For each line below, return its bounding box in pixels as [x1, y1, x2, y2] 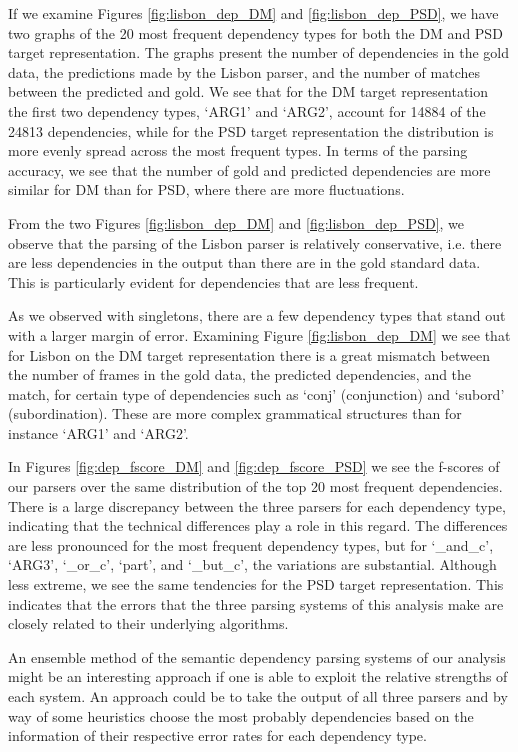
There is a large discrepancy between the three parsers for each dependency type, [8, 495, 506, 516]
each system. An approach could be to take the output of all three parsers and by [8, 686, 508, 706]
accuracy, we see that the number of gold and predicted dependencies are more [8, 159, 491, 180]
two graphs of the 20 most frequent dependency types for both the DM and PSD [8, 22, 503, 43]
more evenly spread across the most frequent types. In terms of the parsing [8, 140, 468, 161]
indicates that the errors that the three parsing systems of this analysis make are [8, 593, 504, 614]
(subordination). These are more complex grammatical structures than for [8, 403, 462, 424]
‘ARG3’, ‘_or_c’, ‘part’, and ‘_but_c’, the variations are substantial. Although [8, 554, 497, 575]
